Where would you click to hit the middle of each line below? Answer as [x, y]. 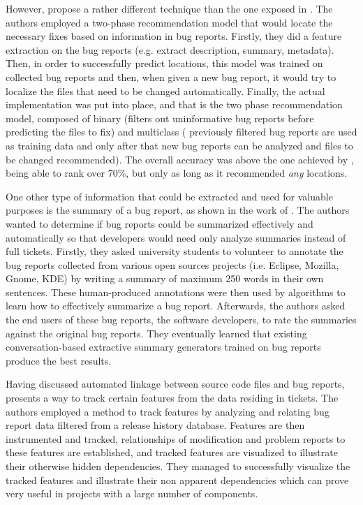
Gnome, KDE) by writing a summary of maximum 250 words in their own [165, 278]
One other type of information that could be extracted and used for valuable [169, 196]
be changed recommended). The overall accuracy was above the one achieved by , [180, 159]
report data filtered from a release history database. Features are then [155, 425]
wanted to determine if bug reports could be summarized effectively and [160, 223]
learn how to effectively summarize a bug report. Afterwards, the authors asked [176, 306]
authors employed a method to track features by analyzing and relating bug [168, 411]
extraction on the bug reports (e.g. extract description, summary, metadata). [170, 49]
